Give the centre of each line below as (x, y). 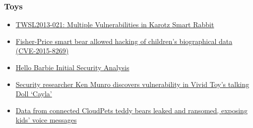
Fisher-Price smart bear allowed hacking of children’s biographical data (124, 41)
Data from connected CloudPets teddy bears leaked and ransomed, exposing (131, 110)
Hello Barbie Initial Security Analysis (72, 67)
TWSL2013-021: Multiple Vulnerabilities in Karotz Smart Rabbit (115, 24)
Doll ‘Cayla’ (34, 94)
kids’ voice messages (46, 120)
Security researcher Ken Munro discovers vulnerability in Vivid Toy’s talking (132, 84)
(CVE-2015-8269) (42, 51)
